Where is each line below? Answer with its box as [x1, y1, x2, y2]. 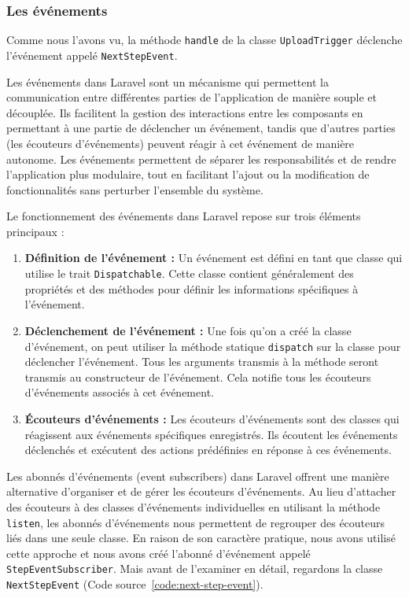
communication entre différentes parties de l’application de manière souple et [6, 89, 377, 105]
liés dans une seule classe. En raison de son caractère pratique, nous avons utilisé [6, 530, 396, 546]
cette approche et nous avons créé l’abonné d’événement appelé [6, 544, 311, 561]
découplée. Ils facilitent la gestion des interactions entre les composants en [6, 104, 363, 120]
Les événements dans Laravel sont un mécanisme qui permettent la [6, 73, 329, 90]
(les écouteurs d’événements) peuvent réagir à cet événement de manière [6, 135, 355, 151]
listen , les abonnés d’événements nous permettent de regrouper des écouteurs [6, 514, 385, 530]
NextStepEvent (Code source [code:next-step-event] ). [6, 576, 263, 592]
